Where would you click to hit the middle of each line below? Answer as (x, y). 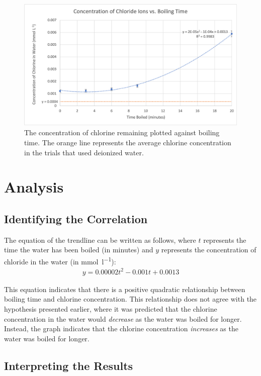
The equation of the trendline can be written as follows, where (100, 240)
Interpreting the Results (69, 365)
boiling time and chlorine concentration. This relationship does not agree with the (130, 299)
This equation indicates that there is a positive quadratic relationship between (125, 289)
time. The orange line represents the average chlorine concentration (128, 142)
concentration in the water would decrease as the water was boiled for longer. (123, 318)
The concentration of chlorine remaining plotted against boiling (122, 132)
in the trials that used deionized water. (84, 152)
